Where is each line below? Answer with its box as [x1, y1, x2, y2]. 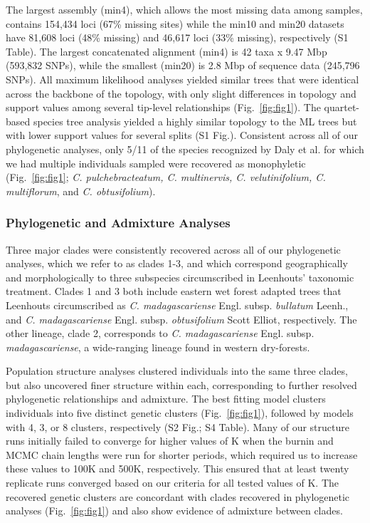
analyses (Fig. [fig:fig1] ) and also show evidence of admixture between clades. [6, 503, 343, 518]
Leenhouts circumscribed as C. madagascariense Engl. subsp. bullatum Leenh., [6, 297, 349, 312]
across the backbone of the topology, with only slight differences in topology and [6, 86, 356, 100]
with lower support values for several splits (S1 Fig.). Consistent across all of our [6, 128, 358, 143]
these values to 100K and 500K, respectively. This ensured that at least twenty [6, 461, 349, 476]
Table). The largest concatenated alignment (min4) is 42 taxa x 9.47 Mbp [6, 43, 327, 58]
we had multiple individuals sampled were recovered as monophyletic [6, 155, 306, 170]
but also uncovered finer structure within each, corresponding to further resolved [6, 377, 357, 392]
